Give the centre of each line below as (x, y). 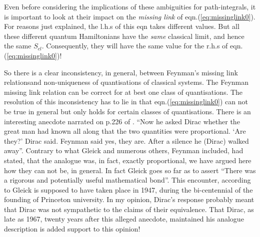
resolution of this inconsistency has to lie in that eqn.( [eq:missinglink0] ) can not (126, 102)
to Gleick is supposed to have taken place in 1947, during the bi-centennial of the (128, 189)
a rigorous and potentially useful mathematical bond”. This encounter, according (127, 180)
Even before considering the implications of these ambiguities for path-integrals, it (130, 6)
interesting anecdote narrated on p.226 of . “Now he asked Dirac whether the (122, 121)
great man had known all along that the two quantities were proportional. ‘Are (125, 131)
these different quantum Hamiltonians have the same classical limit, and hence (124, 36)
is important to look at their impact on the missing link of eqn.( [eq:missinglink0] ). (130, 16)
